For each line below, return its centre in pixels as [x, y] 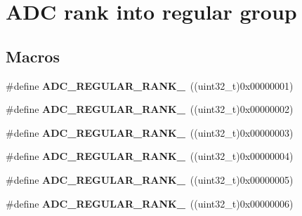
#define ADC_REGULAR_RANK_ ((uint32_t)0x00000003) [150, 132]
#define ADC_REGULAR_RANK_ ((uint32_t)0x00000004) [150, 156]
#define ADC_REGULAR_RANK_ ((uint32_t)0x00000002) [150, 109]
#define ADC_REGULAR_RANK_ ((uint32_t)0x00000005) [150, 179]
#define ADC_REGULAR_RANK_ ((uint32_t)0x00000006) [150, 203]
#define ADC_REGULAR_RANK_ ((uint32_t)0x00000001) [150, 85]
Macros [33, 56]
